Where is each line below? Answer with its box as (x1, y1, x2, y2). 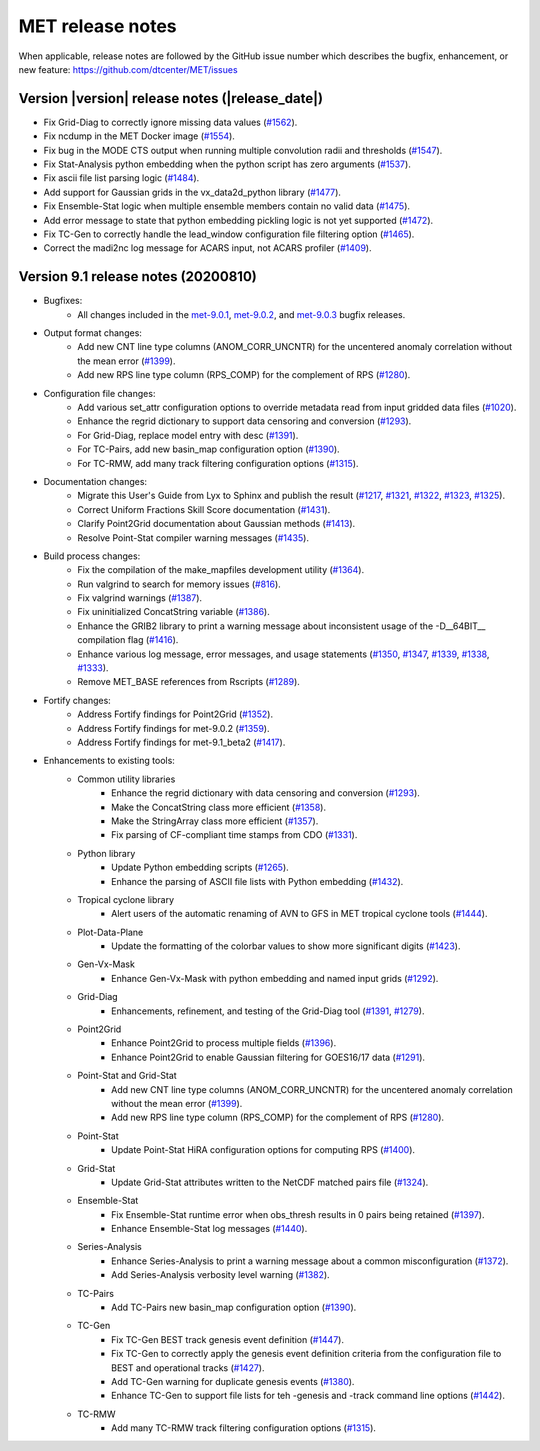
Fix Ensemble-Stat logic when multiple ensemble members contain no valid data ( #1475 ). (43, 200, 410, 212)
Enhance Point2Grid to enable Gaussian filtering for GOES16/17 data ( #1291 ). (111, 1051, 425, 1063)
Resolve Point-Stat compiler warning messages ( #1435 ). (77, 531, 310, 544)
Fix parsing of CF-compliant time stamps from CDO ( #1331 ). (111, 829, 358, 841)
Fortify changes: (43, 694, 112, 706)
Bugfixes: (43, 295, 83, 307)
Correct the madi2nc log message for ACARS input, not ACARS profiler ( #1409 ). (43, 242, 372, 254)
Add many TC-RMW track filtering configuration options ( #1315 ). (111, 1422, 377, 1434)
